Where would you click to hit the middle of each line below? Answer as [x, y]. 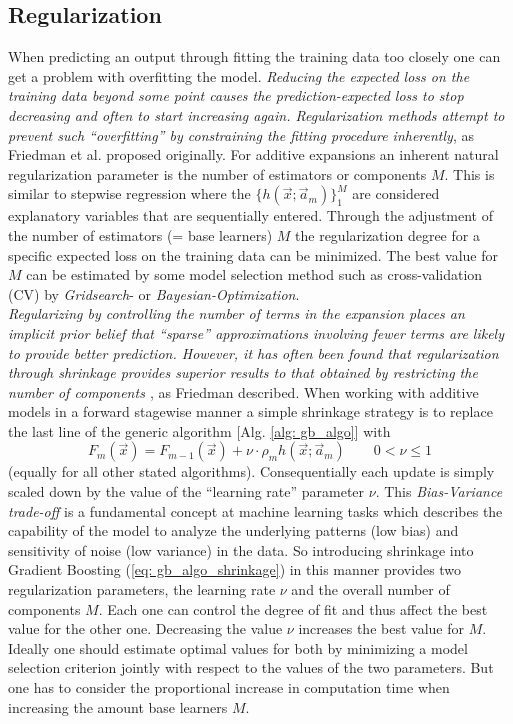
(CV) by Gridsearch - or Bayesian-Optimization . [154, 293]
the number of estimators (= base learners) [140, 234]
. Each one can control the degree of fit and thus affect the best [293, 608]
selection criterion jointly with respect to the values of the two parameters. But [251, 667]
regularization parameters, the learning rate [142, 589]
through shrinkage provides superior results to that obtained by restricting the [243, 372]
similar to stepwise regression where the [129, 193]
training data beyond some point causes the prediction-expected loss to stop [236, 95]
